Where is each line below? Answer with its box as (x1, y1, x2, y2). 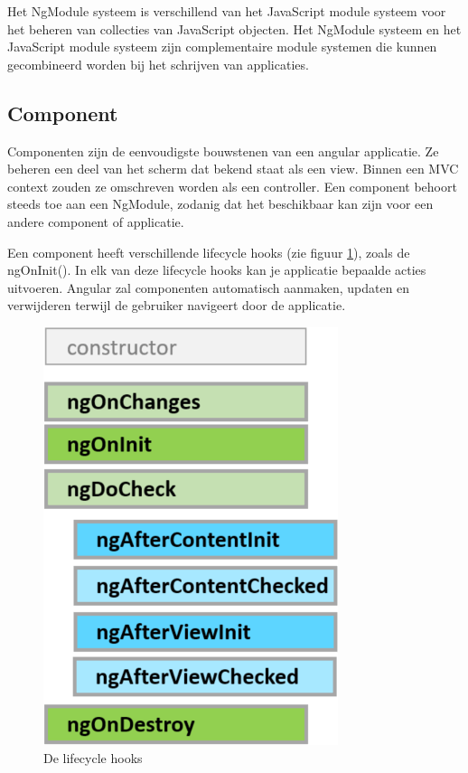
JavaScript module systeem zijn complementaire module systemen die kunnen (7, 37, 437, 56)
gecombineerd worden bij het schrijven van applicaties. (7, 54, 309, 73)
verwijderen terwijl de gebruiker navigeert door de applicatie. (7, 296, 346, 315)
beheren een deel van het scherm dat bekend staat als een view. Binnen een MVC (7, 159, 459, 178)
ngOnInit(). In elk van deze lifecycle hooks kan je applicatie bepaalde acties (7, 260, 426, 279)
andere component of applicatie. (7, 212, 184, 231)
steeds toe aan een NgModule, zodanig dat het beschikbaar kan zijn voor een (7, 194, 434, 213)
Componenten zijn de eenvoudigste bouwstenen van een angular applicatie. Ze (7, 141, 439, 160)
